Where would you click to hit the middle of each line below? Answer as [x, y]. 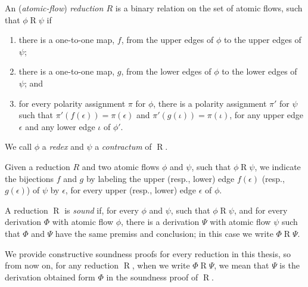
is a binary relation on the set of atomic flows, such [209, 8]
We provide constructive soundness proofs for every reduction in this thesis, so [148, 253]
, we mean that [242, 265]
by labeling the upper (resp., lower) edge [160, 178]
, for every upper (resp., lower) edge [131, 190]
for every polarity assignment [72, 103]
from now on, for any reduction [62, 265]
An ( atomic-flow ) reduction [54, 8]
